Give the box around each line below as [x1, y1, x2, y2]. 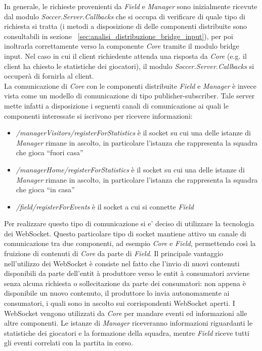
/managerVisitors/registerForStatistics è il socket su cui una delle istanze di [16, 127, 251, 138]
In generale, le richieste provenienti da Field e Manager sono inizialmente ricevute [4, 1, 257, 11]
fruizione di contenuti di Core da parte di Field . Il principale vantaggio [4, 248, 223, 259]
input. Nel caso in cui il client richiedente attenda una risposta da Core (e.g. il [4, 50, 247, 61]
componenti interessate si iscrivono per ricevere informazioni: [4, 110, 193, 121]
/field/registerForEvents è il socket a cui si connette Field [16, 201, 194, 212]
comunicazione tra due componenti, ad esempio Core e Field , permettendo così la [4, 238, 256, 249]
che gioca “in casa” [16, 184, 75, 195]
